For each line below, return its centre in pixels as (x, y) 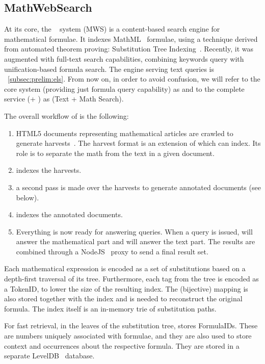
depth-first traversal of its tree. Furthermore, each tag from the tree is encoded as (131, 279)
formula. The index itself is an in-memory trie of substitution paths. (110, 308)
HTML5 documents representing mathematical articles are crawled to (125, 133)
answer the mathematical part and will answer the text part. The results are (136, 241)
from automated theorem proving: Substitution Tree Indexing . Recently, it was (129, 49)
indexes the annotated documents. (69, 214)
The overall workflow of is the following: (67, 115)
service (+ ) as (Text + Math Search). (64, 99)
